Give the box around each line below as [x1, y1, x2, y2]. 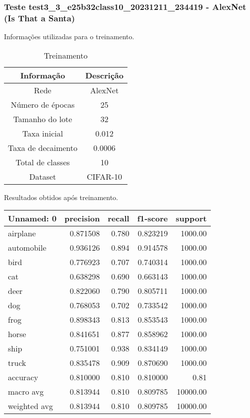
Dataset [29, 170, 57, 182]
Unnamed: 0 [8, 212, 57, 224]
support [176, 212, 207, 224]
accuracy [8, 371, 38, 383]
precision [64, 212, 100, 224]
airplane [8, 227, 36, 239]
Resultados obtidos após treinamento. [4, 192, 118, 202]
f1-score [137, 212, 168, 224]
